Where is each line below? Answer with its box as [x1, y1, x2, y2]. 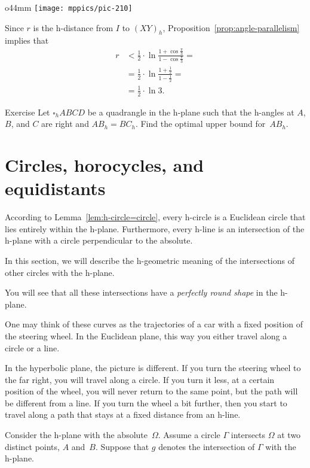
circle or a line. [5, 341, 60, 354]
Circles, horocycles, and [5, 153, 204, 177]
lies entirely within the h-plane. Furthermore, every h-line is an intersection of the [5, 222, 305, 235]
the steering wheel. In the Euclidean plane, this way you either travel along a [5, 329, 287, 342]
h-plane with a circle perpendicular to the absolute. [5, 234, 193, 247]
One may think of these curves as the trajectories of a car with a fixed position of [5, 318, 303, 330]
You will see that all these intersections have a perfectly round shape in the [5, 286, 278, 299]
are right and [41, 117, 89, 130]
